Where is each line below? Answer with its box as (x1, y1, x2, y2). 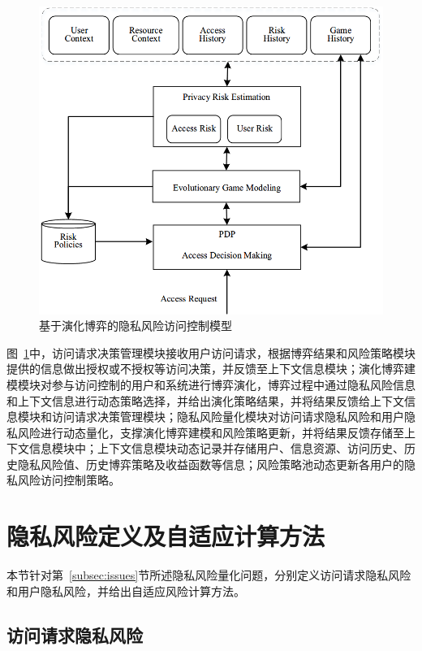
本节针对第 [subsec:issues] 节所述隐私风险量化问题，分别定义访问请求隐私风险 (6, 566, 411, 584)
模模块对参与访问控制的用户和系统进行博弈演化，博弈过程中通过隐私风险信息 (6, 375, 416, 393)
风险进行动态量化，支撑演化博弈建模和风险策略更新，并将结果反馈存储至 (17, 423, 404, 441)
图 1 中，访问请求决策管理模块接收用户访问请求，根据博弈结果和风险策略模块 (6, 344, 416, 361)
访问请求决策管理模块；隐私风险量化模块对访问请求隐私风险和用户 (51, 408, 404, 425)
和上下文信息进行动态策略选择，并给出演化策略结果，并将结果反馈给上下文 (6, 392, 404, 409)
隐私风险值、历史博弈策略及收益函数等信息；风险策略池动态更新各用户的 (17, 455, 404, 472)
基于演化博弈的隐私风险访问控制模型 (39, 317, 232, 334)
